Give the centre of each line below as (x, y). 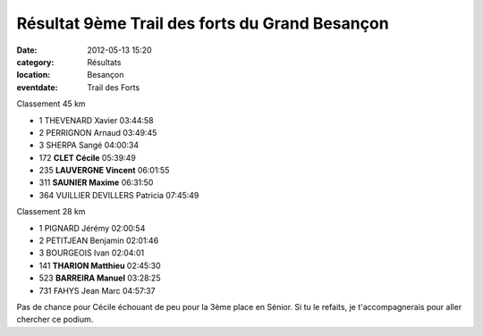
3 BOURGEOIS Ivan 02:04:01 (92, 253)
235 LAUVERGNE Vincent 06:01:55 (104, 171)
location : (34, 75)
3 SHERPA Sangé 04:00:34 (89, 145)
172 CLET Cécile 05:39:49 (87, 157)
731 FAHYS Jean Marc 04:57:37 (97, 290)
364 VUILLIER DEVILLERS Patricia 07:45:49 (119, 195)
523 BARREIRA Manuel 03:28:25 (100, 278)
